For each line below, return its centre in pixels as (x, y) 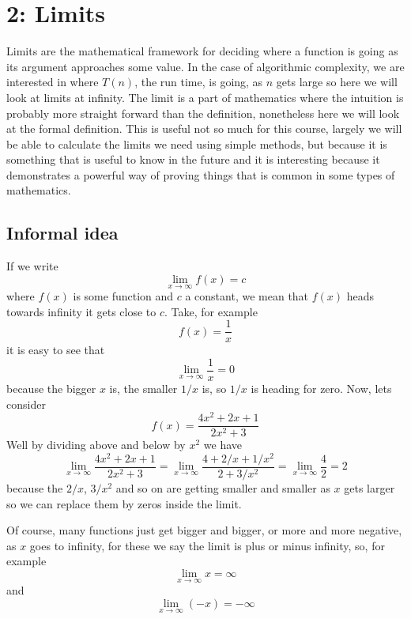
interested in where (53, 82)
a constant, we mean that (247, 296)
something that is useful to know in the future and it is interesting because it (193, 159)
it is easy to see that (56, 350)
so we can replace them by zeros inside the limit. (124, 503)
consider (26, 404)
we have (222, 445)
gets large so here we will (337, 82)
